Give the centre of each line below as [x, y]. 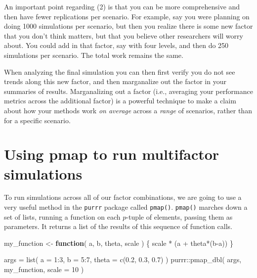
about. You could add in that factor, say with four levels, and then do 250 [116, 45]
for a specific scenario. [37, 120]
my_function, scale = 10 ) [44, 269]
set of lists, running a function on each [62, 216]
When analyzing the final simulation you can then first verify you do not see [120, 71]
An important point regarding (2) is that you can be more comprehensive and [122, 6]
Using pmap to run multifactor [112, 154]
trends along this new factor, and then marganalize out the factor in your [115, 81]
